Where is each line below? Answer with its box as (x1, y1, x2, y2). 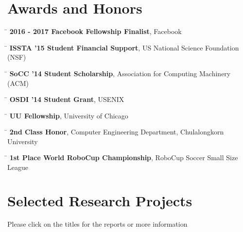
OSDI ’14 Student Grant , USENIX (9, 94, 124, 104)
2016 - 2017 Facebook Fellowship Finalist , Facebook (9, 26, 182, 36)
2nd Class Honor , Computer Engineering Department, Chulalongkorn (9, 127, 224, 137)
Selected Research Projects (7, 190, 192, 210)
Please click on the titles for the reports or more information (7, 218, 188, 229)
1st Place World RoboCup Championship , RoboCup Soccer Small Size (9, 152, 238, 163)
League (7, 162, 28, 172)
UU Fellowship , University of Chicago (9, 110, 128, 120)
